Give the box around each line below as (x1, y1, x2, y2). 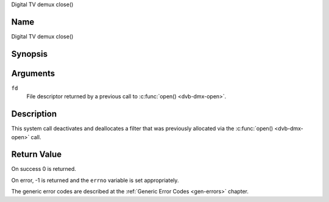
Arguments (11, 68, 55, 79)
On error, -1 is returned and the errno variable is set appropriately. (11, 176, 179, 184)
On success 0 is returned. (11, 165, 76, 173)
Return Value (11, 150, 62, 160)
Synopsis (11, 49, 48, 59)
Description (11, 109, 57, 119)
